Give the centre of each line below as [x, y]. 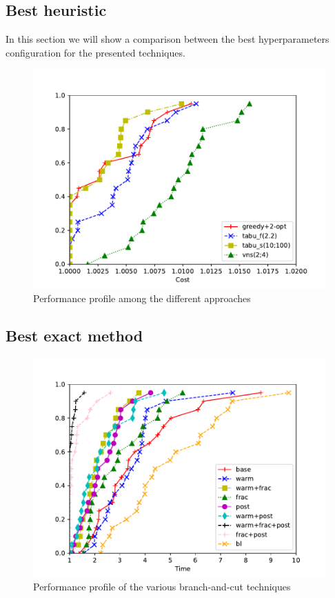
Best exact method [74, 335]
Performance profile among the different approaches [142, 298]
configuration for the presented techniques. [95, 52]
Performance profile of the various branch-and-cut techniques [162, 587]
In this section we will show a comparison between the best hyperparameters [167, 39]
